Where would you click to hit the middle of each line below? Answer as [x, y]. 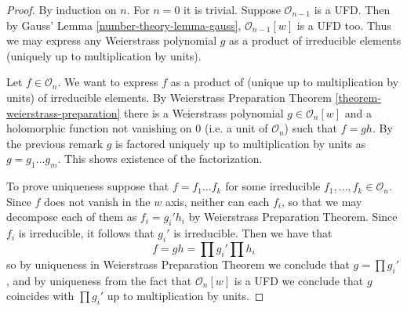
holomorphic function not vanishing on [99, 128]
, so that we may [322, 201]
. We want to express [108, 82]
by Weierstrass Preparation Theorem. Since [293, 217]
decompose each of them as [72, 217]
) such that [311, 128]
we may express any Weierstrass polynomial [112, 40]
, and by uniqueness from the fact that [99, 280]
